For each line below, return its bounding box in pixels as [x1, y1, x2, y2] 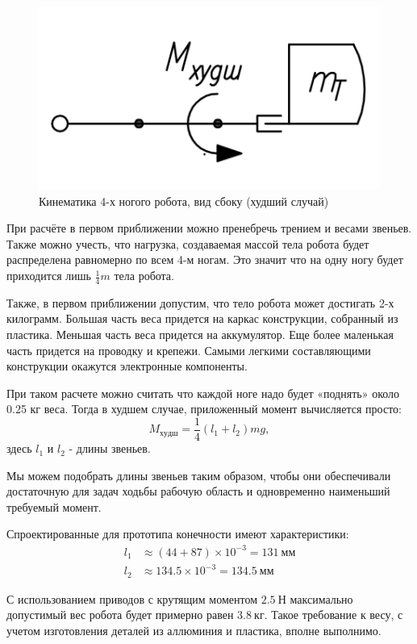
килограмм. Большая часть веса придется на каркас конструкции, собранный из [6, 310, 398, 327]
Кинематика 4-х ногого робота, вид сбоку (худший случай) [39, 192, 329, 209]
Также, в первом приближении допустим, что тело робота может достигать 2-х [6, 294, 394, 311]
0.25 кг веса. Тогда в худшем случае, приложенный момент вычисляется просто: [6, 400, 402, 417]
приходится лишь [6, 267, 91, 284]
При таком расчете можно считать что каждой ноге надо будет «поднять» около [6, 384, 400, 401]
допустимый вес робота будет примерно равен [6, 606, 234, 623]
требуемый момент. [6, 498, 102, 515]
